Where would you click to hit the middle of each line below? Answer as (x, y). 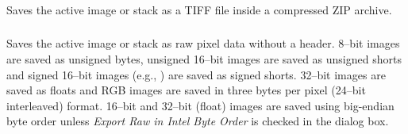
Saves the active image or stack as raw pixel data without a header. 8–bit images (203, 43)
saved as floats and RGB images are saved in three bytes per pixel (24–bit (186, 90)
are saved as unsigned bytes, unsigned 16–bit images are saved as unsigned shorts (204, 59)
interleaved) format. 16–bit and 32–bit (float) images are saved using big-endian (200, 105)
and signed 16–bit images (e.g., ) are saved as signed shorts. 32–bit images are (196, 74)
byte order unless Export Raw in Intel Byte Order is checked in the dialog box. (198, 121)
